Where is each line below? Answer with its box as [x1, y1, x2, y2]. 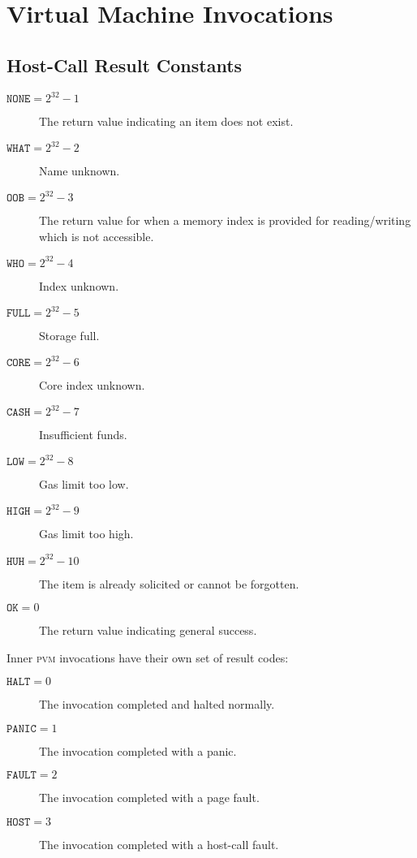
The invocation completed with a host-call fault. [39, 836, 279, 853]
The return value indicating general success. [39, 622, 257, 639]
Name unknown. [39, 162, 120, 179]
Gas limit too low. [39, 476, 129, 493]
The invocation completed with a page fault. [39, 789, 260, 806]
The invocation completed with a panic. [39, 742, 237, 759]
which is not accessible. [39, 227, 154, 244]
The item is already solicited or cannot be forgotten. [39, 575, 299, 592]
